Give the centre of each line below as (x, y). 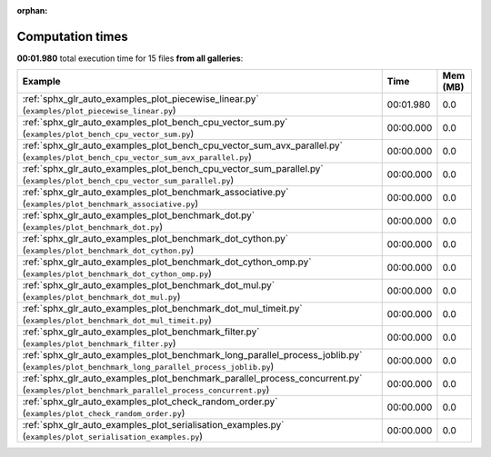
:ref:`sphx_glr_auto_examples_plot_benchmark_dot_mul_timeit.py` (163, 309)
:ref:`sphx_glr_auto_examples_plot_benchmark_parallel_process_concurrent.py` (192, 379)
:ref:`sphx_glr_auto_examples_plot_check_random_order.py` (150, 402)
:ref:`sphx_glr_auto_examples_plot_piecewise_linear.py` (140, 99)
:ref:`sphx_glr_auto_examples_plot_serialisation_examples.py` (153, 425)
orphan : (32, 10)
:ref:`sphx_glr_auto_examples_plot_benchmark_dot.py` (139, 215)
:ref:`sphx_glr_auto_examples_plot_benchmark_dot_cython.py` (155, 239)
